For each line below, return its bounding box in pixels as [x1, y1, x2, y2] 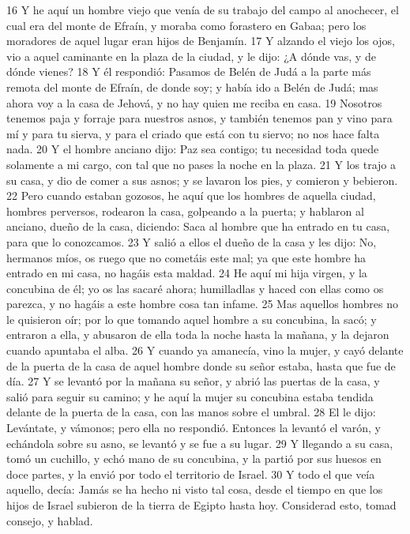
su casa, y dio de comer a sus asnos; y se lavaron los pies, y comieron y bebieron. [6, 171, 398, 188]
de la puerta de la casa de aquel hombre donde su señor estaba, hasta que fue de [6, 357, 396, 374]
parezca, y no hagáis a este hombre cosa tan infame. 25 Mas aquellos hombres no [6, 295, 398, 312]
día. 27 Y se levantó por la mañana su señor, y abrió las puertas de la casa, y [6, 373, 380, 389]
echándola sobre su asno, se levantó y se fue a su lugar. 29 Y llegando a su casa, [6, 434, 393, 451]
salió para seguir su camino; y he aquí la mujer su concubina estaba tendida [6, 388, 374, 404]
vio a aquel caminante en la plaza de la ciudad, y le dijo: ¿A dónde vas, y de [6, 47, 376, 64]
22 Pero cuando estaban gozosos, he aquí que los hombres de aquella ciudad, [6, 187, 376, 204]
